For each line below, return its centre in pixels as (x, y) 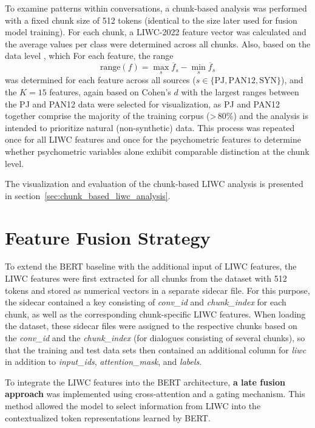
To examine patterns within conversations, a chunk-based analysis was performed (156, 8)
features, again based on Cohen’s (110, 92)
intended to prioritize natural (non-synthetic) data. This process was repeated (150, 127)
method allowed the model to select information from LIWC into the (133, 406)
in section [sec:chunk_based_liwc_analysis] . (88, 195)
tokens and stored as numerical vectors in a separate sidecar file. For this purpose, (157, 290)
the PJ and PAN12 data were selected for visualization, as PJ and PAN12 (142, 104)
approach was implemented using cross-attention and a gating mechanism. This (155, 394)
